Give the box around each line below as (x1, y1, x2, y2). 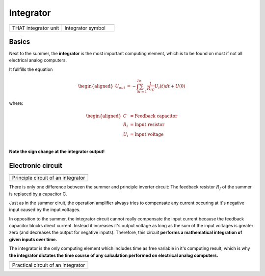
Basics (9, 37, 30, 46)
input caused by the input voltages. (9, 207, 80, 213)
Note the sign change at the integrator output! (9, 149, 105, 154)
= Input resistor (130, 122, 164, 127)
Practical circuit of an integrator (12, 262, 85, 269)
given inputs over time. (9, 236, 57, 242)
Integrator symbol (64, 25, 106, 31)
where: (9, 100, 24, 106)
